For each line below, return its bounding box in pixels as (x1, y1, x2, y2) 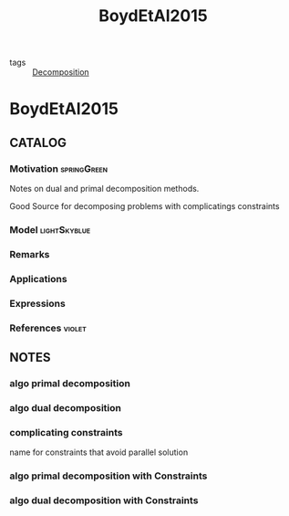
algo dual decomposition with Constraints (9, 494, 199, 507)
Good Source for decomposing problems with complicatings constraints (9, 201, 280, 212)
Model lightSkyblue (9, 223, 91, 236)
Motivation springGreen (9, 162, 108, 174)
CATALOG (9, 134, 67, 151)
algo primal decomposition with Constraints (9, 469, 208, 482)
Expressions (9, 297, 66, 310)
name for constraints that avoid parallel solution (9, 447, 189, 458)
